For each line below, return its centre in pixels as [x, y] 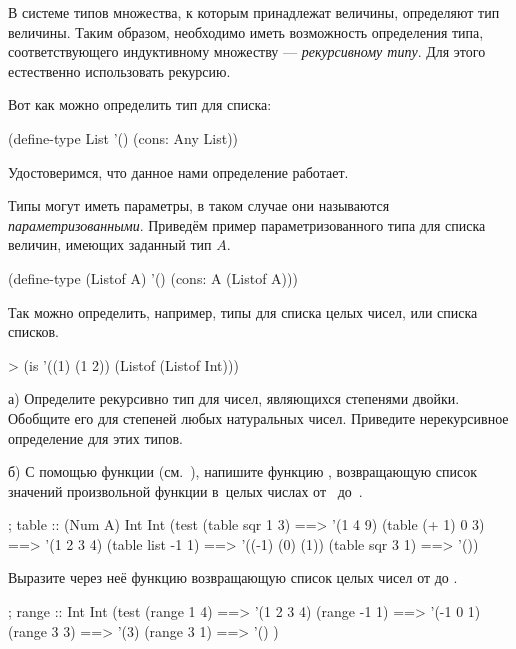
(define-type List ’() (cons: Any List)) [123, 137]
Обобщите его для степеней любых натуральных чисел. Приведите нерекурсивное [258, 417]
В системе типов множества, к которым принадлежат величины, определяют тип [254, 12]
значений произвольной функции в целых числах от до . [185, 490]
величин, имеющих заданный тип [110, 244]
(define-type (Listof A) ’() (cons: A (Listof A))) [153, 277]
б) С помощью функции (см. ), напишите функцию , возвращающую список [243, 471]
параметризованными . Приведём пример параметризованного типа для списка [247, 224]
